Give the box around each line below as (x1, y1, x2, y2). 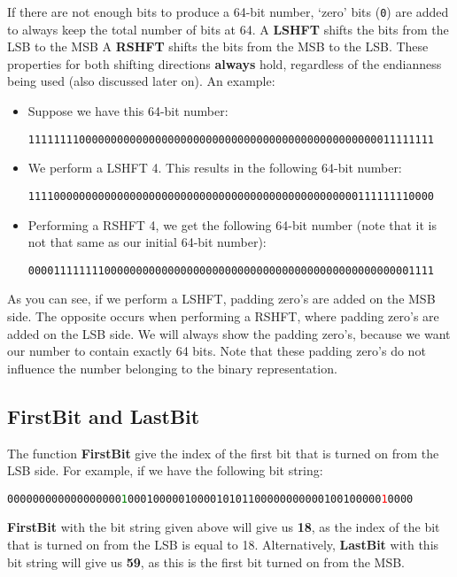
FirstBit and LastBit (7, 402, 200, 429)
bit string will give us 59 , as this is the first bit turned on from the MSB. (7, 552, 405, 571)
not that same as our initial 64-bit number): (27, 233, 267, 251)
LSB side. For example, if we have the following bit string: (7, 461, 323, 480)
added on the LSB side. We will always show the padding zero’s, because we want (7, 324, 451, 342)
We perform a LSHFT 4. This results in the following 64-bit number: (27, 158, 402, 177)
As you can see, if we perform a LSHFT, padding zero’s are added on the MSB (7, 289, 436, 308)
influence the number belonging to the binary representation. (7, 358, 337, 377)
